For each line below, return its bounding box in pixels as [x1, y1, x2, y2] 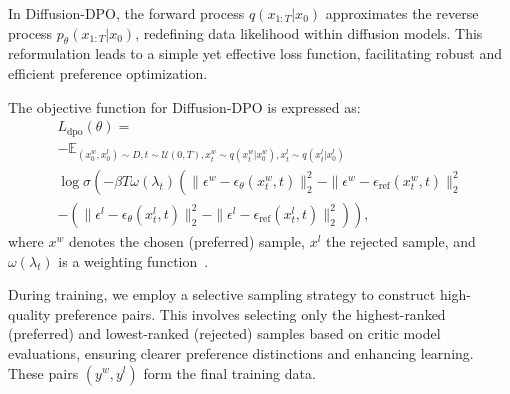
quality [8, 303, 51, 324]
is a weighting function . [58, 250, 209, 271]
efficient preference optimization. [8, 62, 208, 83]
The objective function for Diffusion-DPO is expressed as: [8, 96, 361, 117]
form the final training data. [143, 362, 316, 383]
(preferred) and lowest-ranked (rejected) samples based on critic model [8, 323, 441, 344]
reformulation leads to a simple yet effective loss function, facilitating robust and [8, 43, 503, 64]
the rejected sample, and [326, 230, 476, 251]
